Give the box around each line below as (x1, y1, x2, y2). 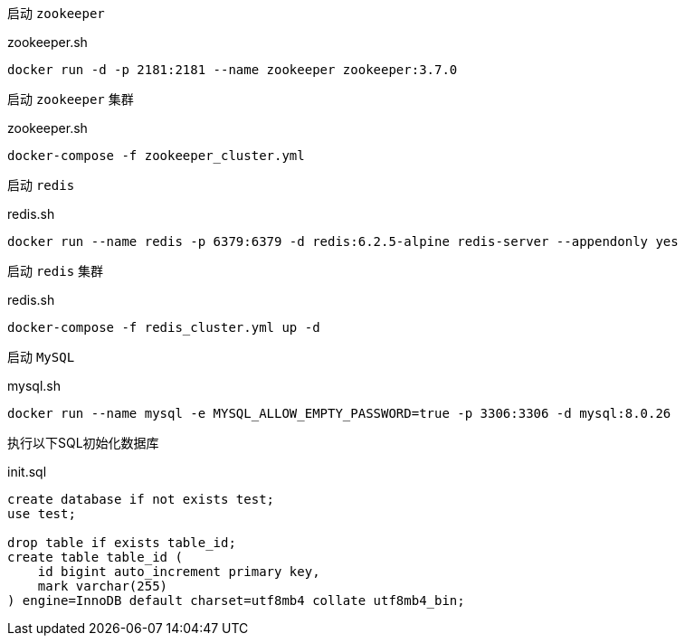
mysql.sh (7, 378, 61, 393)
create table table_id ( (7, 550, 183, 564)
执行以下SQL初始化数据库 (7, 435, 159, 450)
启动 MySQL (7, 349, 75, 364)
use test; (7, 506, 76, 521)
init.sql (7, 464, 47, 479)
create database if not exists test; (7, 492, 275, 506)
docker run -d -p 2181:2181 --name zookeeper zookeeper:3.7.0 (7, 62, 458, 77)
